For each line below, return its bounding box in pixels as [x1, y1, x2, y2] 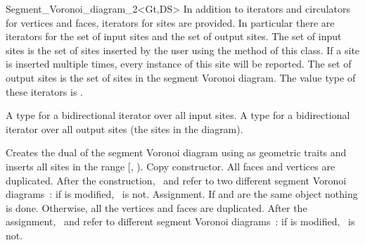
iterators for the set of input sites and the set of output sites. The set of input [6, 29, 342, 44]
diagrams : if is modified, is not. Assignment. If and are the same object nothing [6, 187, 358, 201]
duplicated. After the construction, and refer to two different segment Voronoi [6, 172, 347, 187]
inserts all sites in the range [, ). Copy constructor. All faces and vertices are [6, 158, 335, 173]
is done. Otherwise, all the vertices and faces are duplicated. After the [6, 200, 307, 215]
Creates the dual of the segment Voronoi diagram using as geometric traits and [6, 145, 347, 160]
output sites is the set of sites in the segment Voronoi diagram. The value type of [6, 70, 356, 84]
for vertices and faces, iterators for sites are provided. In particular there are [6, 15, 335, 30]
